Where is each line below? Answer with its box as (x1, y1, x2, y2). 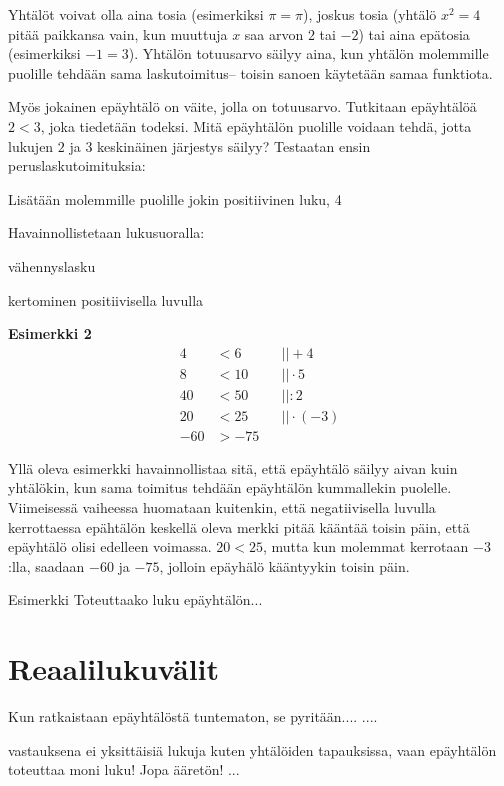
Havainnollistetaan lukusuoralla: (8, 222, 205, 243)
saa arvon (244, 23, 304, 44)
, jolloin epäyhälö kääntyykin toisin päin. (159, 555, 410, 576)
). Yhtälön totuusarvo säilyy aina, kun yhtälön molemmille (128, 43, 489, 64)
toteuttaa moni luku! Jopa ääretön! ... (8, 759, 240, 780)
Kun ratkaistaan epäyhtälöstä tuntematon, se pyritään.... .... (8, 706, 378, 727)
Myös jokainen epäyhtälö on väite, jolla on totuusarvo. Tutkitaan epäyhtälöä (8, 96, 477, 117)
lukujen (8, 135, 54, 156)
